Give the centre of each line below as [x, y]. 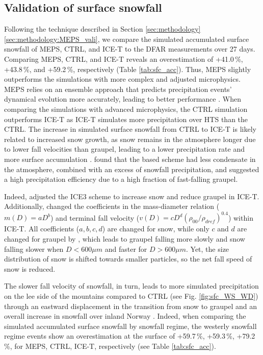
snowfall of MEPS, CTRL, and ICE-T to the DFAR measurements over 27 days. [130, 49]
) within [241, 217]
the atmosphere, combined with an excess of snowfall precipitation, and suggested [132, 169]
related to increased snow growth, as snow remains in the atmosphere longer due [130, 139]
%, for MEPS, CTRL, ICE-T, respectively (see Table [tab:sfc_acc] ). [110, 346]
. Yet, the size [208, 249]
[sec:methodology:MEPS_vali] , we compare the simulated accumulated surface [127, 39]
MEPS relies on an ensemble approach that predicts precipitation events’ [118, 89]
